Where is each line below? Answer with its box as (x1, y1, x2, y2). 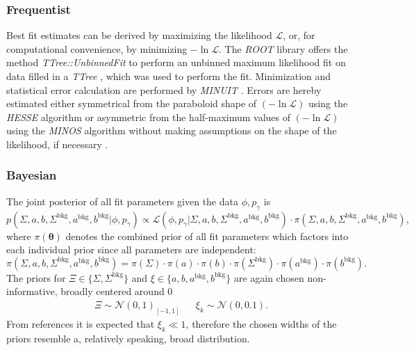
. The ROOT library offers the (218, 41, 348, 56)
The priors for (6, 270, 66, 285)
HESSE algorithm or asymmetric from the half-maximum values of (6, 109, 291, 124)
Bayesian (6, 166, 57, 184)
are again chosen (233, 270, 304, 285)
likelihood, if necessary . (6, 136, 108, 151)
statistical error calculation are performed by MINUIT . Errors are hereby (6, 82, 322, 97)
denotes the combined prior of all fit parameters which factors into (65, 228, 349, 243)
